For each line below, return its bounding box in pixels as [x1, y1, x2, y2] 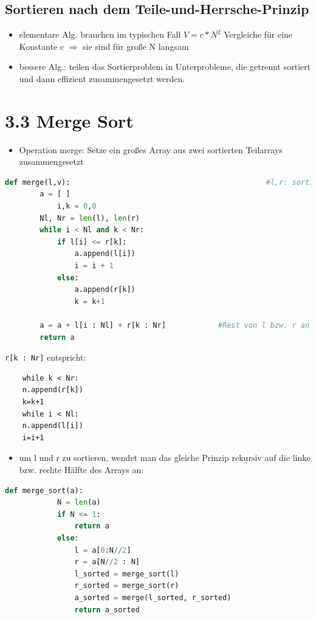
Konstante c [19, 40, 64, 52]
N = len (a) [57, 498, 101, 507]
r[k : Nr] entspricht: [5, 351, 86, 364]
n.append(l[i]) [22, 421, 83, 431]
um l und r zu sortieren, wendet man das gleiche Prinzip [19, 451, 229, 464]
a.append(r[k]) [74, 285, 136, 294]
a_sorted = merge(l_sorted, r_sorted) [74, 593, 232, 602]
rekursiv [232, 454, 262, 463]
